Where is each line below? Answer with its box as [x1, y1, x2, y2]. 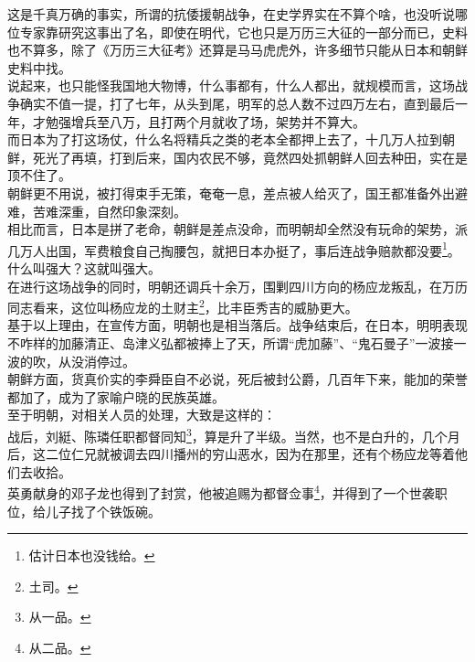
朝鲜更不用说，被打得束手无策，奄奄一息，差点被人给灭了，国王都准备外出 [7, 183, 455, 202]
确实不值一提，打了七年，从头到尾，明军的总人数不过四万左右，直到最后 [19, 93, 455, 112]
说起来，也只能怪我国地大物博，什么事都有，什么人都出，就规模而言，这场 [7, 76, 455, 95]
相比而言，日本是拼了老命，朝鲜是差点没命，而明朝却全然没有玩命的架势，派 [7, 219, 468, 239]
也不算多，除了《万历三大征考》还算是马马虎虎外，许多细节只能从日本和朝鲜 [7, 40, 468, 59]
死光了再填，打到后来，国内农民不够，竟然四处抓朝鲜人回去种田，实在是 [32, 147, 468, 166]
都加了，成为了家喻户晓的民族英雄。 [7, 387, 225, 406]
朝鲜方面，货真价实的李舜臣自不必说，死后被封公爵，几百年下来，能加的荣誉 [7, 369, 468, 389]
